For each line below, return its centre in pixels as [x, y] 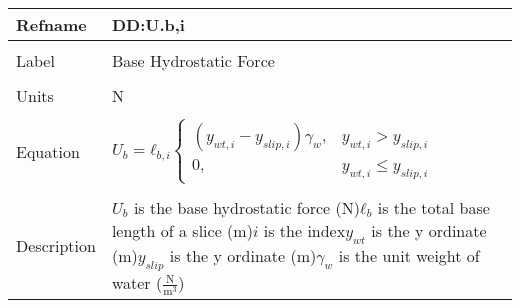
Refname [51, 24]
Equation [48, 151]
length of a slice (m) [182, 230]
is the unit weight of [409, 255]
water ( [137, 282]
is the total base [433, 207]
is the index [304, 230]
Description [56, 245]
